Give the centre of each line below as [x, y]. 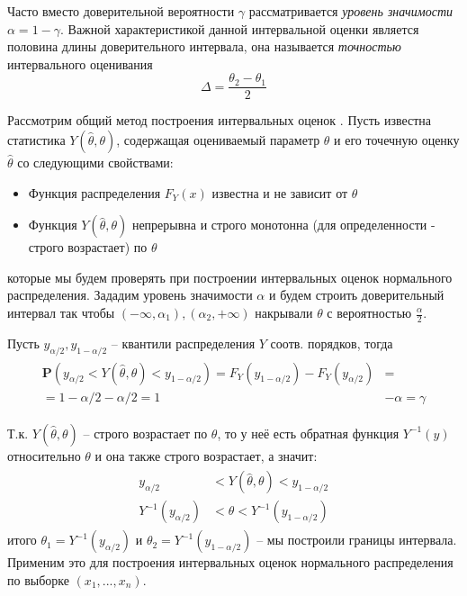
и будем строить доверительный [356, 295]
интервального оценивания [80, 63]
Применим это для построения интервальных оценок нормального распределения [230, 562]
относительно [44, 455]
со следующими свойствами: [95, 163]
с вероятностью [369, 312]
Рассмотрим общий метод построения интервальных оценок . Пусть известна [220, 120]
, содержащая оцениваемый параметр [218, 140]
